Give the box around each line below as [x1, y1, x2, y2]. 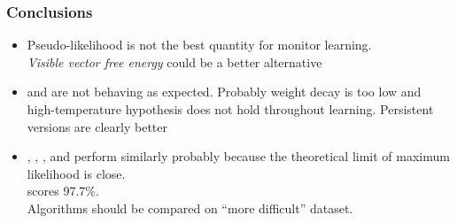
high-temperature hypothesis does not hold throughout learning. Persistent [27, 100, 434, 118]
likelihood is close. [27, 164, 126, 182]
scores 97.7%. [27, 181, 99, 200]
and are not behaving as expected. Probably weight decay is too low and [27, 82, 422, 101]
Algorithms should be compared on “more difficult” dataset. [27, 198, 353, 217]
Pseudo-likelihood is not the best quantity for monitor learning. [27, 35, 372, 54]
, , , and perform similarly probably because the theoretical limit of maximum [27, 147, 450, 165]
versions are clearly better [27, 117, 167, 135]
